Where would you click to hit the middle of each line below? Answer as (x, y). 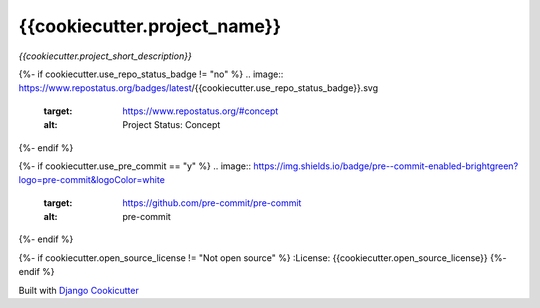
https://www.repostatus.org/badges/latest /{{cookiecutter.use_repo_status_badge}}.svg (198, 88)
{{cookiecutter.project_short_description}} (105, 56)
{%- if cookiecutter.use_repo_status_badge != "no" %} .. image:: (151, 74)
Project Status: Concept (171, 125)
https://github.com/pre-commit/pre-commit (212, 202)
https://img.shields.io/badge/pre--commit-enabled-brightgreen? (386, 166)
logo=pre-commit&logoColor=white (91, 180)
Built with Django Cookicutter (78, 290)
